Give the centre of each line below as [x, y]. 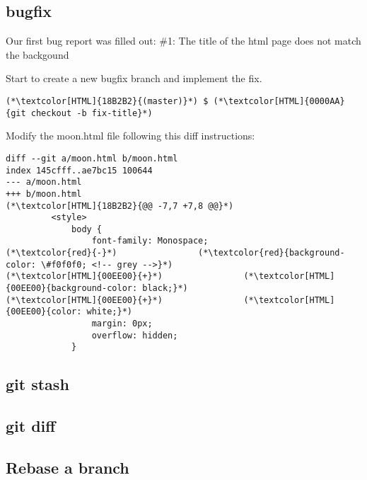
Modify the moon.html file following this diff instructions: [130, 136]
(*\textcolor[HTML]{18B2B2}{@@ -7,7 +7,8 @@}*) [120, 206]
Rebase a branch [68, 467]
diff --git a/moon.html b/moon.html [92, 158]
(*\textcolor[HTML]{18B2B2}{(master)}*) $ [107, 101]
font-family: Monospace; [150, 241]
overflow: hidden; [135, 335]
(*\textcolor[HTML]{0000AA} [279, 101]
